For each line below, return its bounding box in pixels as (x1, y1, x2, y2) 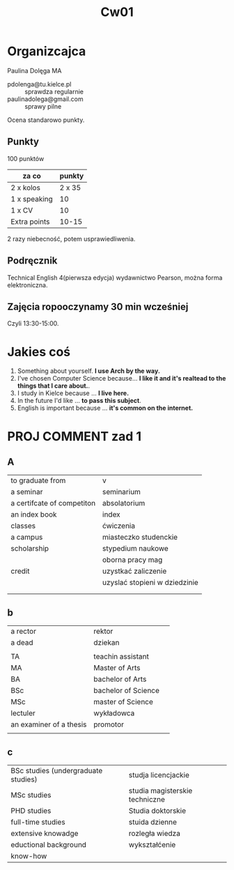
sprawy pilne (24, 102, 62, 110)
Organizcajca (7, 43, 86, 59)
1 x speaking (10, 194, 54, 204)
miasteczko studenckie (102, 533, 178, 542)
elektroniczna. (7, 280, 48, 289)
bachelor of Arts (93, 674, 147, 684)
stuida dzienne (128, 817, 178, 827)
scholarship (10, 544, 49, 554)
